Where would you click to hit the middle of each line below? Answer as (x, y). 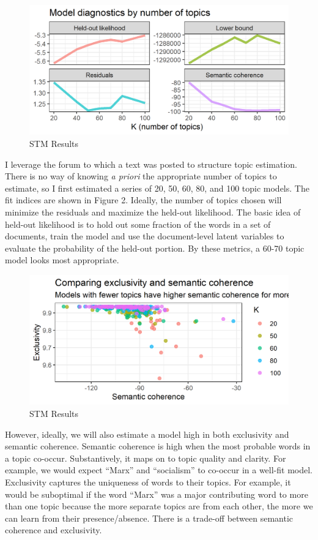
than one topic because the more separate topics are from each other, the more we (159, 506)
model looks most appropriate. (62, 260)
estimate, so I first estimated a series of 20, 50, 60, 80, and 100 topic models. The (157, 188)
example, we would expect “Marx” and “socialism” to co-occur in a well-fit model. (159, 470)
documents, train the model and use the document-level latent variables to (145, 236)
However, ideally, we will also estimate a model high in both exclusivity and (147, 434)
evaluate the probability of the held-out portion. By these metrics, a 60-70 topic (155, 248)
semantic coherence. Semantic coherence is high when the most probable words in (158, 446)
